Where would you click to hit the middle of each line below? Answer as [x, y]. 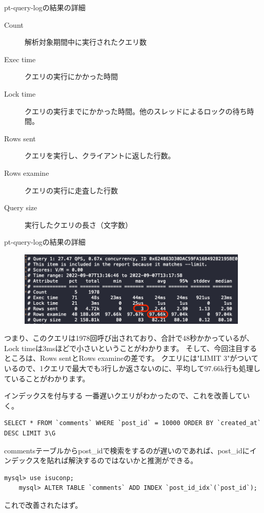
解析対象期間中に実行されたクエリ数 [86, 42]
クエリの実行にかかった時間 [71, 76]
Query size [21, 207]
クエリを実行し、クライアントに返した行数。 [100, 155]
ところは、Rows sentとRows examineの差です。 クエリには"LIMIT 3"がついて [131, 358]
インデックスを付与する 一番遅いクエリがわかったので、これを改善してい [127, 396]
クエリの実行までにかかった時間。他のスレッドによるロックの [129, 111]
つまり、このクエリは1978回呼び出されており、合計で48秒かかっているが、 [129, 338]
